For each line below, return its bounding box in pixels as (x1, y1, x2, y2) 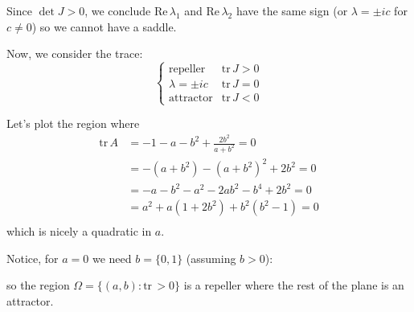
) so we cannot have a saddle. (31, 18, 177, 35)
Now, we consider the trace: (6, 45, 143, 62)
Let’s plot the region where (6, 115, 140, 132)
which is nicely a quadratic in (6, 223, 152, 240)
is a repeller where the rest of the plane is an (183, 277, 404, 294)
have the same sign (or (236, 2, 348, 18)
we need (92, 249, 132, 266)
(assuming (186, 249, 236, 266)
